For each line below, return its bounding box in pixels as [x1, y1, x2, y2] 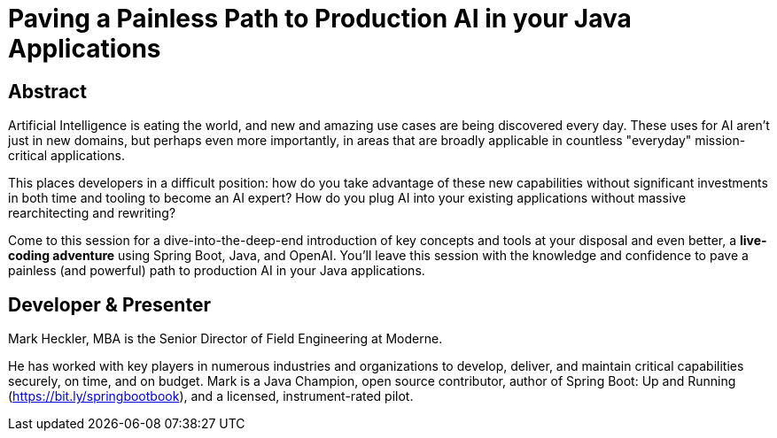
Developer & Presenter [8, 293, 211, 316]
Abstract [8, 80, 87, 103]
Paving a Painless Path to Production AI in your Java [8, 4, 632, 34]
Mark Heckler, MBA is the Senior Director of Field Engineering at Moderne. [8, 331, 443, 347]
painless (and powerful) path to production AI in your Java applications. [8, 263, 425, 279]
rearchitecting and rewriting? [8, 205, 176, 221]
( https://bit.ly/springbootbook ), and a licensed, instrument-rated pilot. [8, 388, 414, 404]
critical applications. [8, 148, 125, 164]
